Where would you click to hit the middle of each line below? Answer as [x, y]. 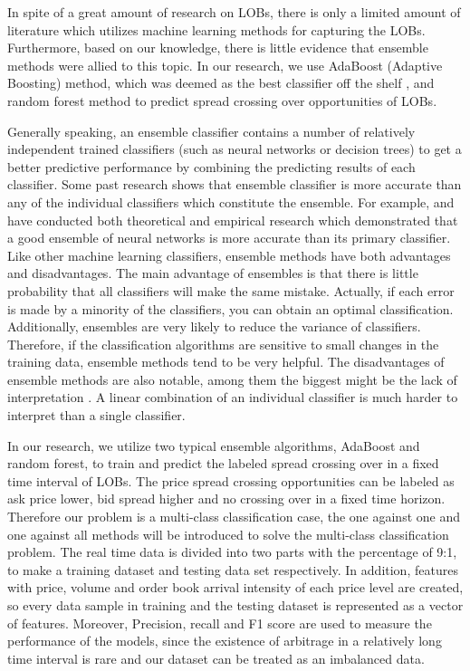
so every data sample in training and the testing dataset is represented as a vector [235, 605]
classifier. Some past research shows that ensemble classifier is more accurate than [235, 184]
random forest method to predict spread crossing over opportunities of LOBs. [222, 100]
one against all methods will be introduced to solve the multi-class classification [228, 534]
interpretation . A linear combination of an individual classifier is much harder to [233, 397]
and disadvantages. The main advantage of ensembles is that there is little [213, 273]
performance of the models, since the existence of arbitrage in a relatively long [225, 641]
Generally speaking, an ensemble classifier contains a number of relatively [211, 131]
